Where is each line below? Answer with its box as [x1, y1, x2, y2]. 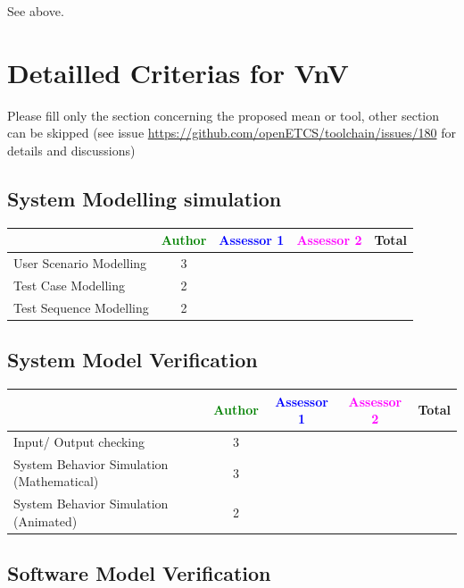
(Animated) [13, 511, 78, 530]
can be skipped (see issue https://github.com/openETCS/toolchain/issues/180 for [7, 123, 456, 142]
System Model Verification [7, 346, 258, 374]
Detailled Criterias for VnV [7, 54, 349, 90]
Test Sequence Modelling [13, 298, 149, 316]
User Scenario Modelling [13, 254, 147, 273]
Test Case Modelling [13, 275, 125, 294]
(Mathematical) [13, 472, 99, 491]
